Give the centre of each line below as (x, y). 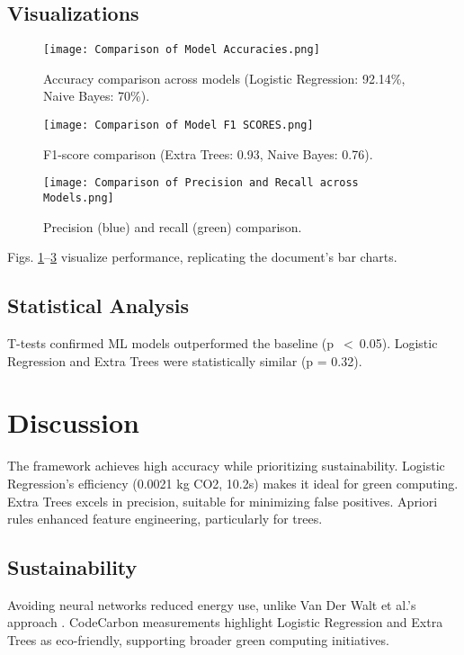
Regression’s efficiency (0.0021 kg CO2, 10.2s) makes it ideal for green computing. (233, 483)
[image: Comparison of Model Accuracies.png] (182, 50)
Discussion (73, 422)
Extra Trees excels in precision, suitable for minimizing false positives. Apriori (223, 501)
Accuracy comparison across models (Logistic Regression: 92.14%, (224, 78)
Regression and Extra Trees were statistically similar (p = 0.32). (185, 360)
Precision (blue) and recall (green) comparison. (173, 226)
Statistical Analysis (98, 305)
